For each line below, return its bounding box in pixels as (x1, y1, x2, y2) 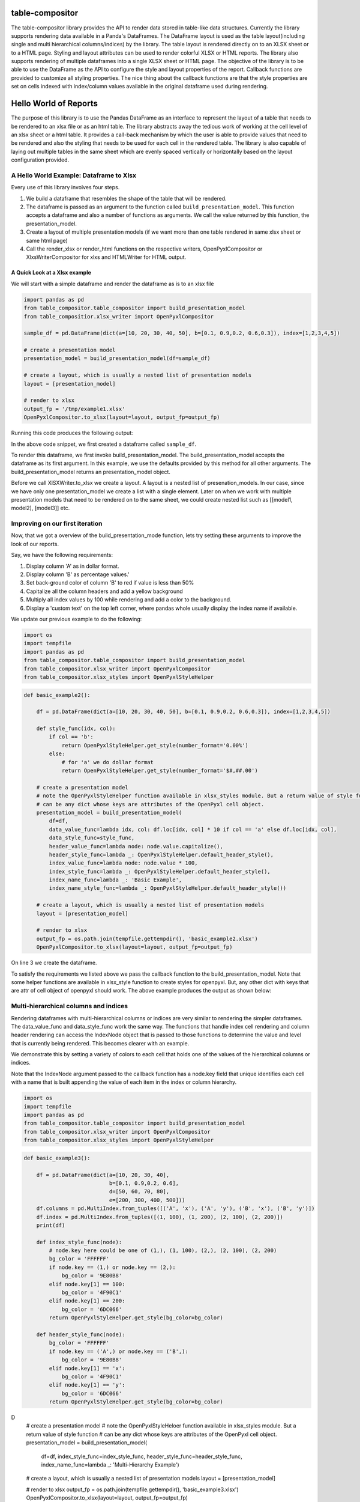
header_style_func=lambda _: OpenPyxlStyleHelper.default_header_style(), (49, 851, 274, 858)
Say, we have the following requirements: (11, 552, 113, 559)
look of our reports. (11, 540, 59, 547)
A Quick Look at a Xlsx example (11, 269, 91, 276)
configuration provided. (11, 156, 70, 163)
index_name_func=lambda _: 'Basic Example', (49, 877, 182, 883)
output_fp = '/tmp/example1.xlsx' (23, 406, 125, 412)
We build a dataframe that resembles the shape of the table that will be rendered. (26, 195, 227, 202)
